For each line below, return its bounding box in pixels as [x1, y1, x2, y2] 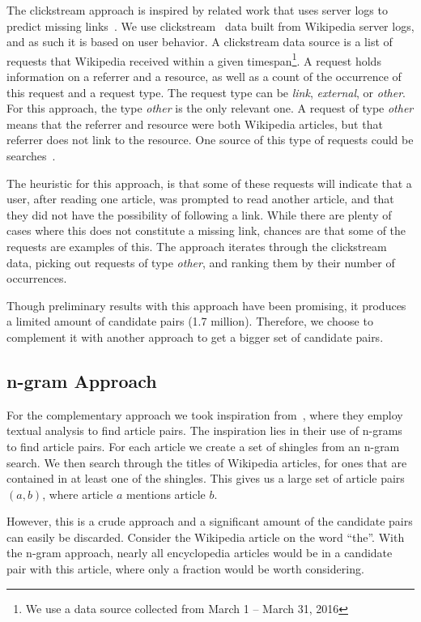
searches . [6, 147, 56, 164]
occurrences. [6, 270, 67, 287]
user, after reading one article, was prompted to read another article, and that [6, 190, 394, 207]
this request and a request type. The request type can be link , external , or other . [6, 83, 406, 100]
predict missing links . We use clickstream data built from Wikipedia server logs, [6, 17, 415, 34]
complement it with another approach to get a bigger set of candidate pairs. [6, 328, 384, 345]
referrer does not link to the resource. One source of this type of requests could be [6, 131, 414, 148]
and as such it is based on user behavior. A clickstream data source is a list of [6, 33, 393, 50]
